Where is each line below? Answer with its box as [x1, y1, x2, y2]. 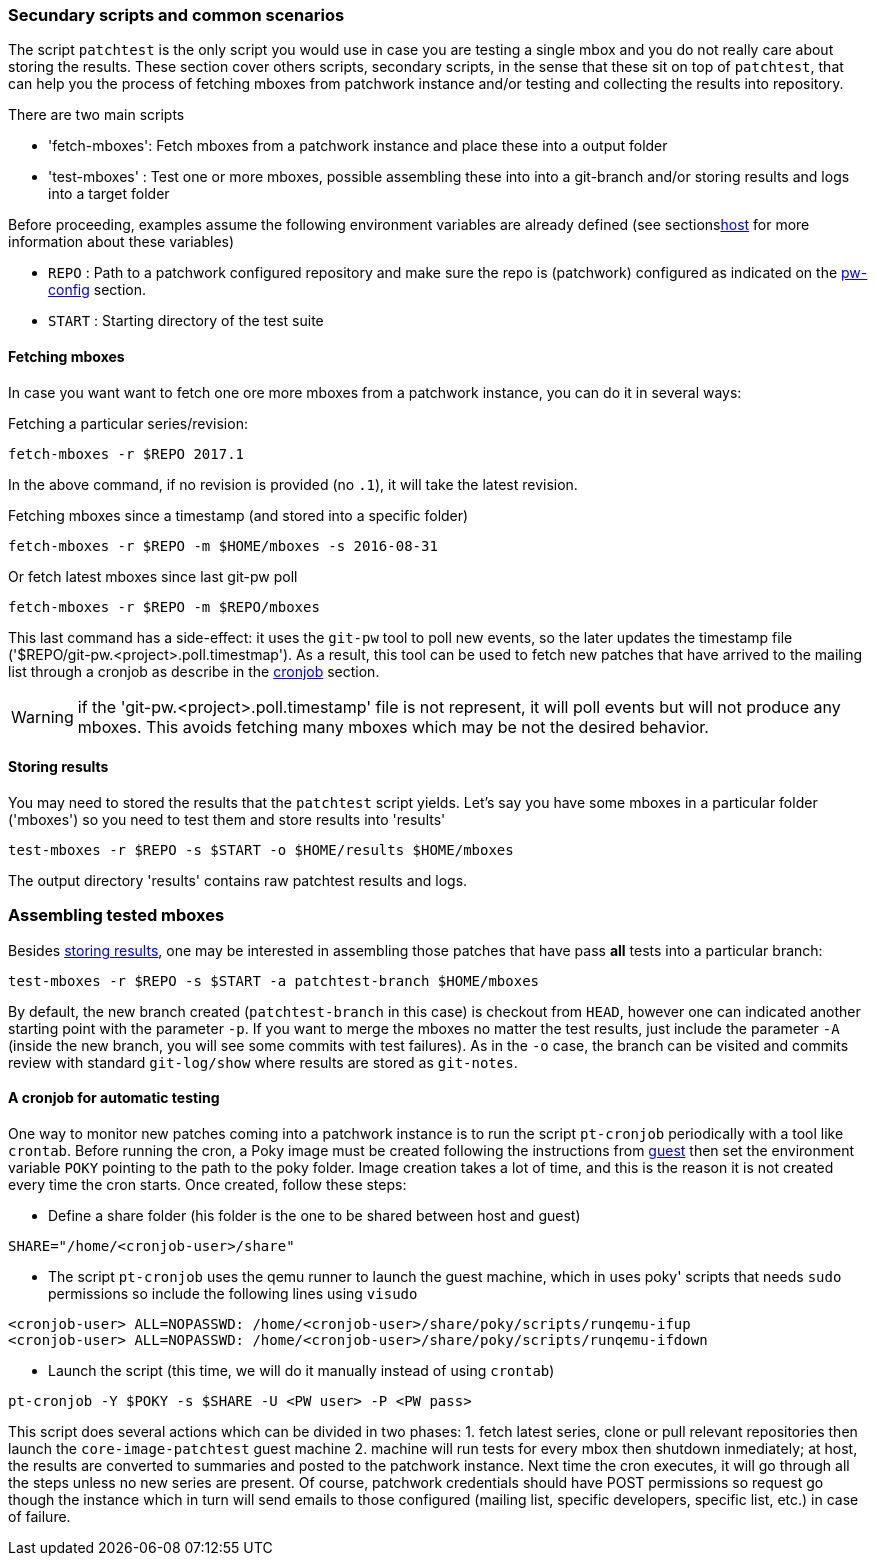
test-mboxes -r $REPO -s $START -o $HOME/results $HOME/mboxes [8, 841, 514, 858]
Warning [11, 706, 74, 727]
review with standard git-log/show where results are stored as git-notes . [8, 1053, 518, 1071]
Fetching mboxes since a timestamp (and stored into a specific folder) [8, 506, 469, 524]
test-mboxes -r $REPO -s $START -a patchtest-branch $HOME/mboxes [8, 972, 540, 989]
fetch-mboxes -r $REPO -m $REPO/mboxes [8, 598, 320, 615]
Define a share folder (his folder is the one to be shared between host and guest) [48, 1206, 581, 1224]
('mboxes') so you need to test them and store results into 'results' [8, 810, 446, 828]
